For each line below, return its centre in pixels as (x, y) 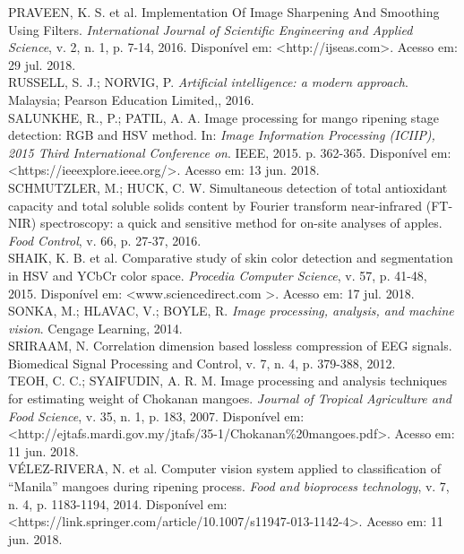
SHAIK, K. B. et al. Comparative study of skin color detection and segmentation (231, 258)
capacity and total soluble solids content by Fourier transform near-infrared (215, 205)
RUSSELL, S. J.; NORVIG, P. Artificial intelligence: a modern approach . (208, 82)
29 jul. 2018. (42, 64)
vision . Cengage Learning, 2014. (95, 328)
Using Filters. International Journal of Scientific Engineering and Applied (211, 29)
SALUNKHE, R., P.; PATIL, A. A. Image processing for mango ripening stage (224, 117)
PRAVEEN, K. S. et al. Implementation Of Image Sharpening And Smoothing (224, 12)
